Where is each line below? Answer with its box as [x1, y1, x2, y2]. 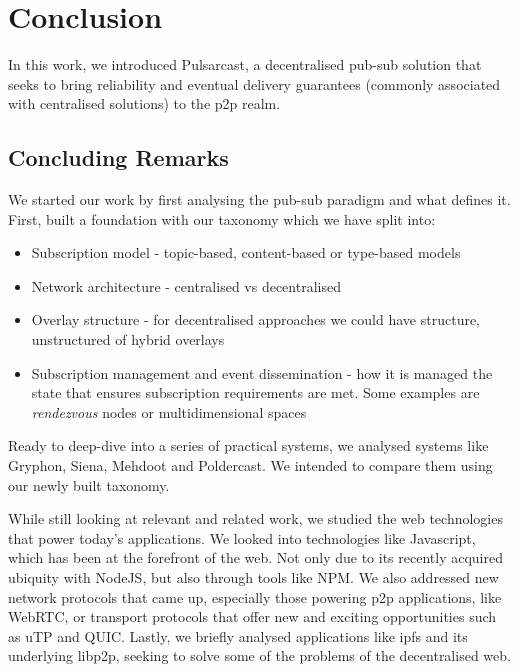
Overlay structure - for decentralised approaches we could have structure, [31, 309, 481, 330]
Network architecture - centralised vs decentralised [31, 275, 341, 296]
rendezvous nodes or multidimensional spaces [31, 401, 307, 422]
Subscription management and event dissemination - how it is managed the [31, 362, 493, 383]
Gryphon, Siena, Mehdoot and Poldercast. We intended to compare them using [8, 455, 493, 476]
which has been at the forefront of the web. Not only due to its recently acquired [8, 547, 503, 568]
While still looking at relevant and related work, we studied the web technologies [8, 508, 503, 529]
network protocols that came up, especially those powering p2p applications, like [8, 586, 502, 607]
